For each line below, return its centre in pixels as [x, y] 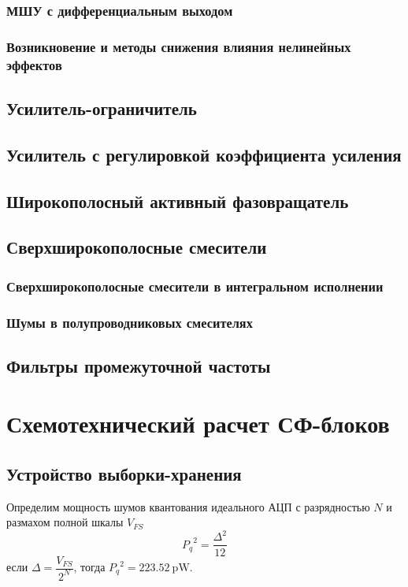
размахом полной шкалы [65, 522]
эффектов [34, 64]
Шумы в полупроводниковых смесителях [130, 322]
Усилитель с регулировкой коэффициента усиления [204, 154]
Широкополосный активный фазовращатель [178, 201]
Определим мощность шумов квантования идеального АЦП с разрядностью [188, 506]
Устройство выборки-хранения [124, 473]
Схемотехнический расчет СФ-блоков [198, 424]
